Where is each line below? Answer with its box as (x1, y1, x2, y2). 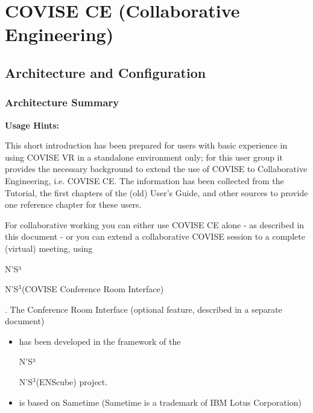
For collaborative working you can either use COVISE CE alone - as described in (5, 218, 305, 231)
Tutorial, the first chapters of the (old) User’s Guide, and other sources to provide (5, 186, 308, 199)
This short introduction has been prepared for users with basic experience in (5, 139, 288, 152)
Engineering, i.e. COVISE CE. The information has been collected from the (5, 174, 284, 187)
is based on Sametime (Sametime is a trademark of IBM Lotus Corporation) (19, 395, 302, 408)
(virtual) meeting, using (5, 242, 93, 254)
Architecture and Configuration (5, 63, 206, 82)
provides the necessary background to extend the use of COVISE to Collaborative (5, 162, 308, 175)
